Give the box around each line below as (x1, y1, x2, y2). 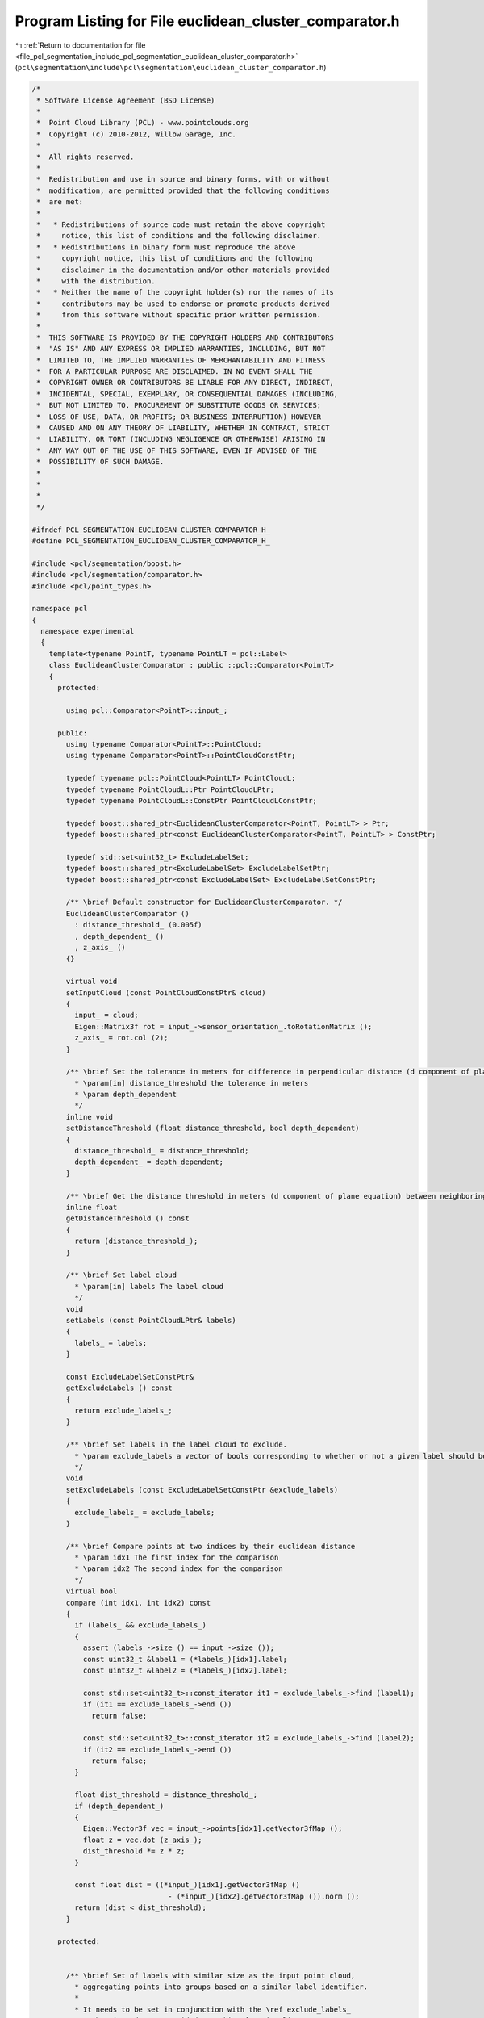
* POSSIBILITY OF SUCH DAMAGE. (36, 457, 165, 467)
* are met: (36, 198, 84, 207)
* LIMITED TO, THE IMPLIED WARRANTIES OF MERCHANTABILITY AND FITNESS (36, 355, 326, 365)
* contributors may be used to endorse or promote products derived (36, 299, 330, 308)
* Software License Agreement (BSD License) (36, 95, 215, 105)
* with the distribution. (36, 276, 156, 286)
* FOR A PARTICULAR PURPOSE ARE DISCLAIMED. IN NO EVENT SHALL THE (36, 367, 313, 376)
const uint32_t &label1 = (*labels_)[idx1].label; (82, 1655, 288, 1664)
